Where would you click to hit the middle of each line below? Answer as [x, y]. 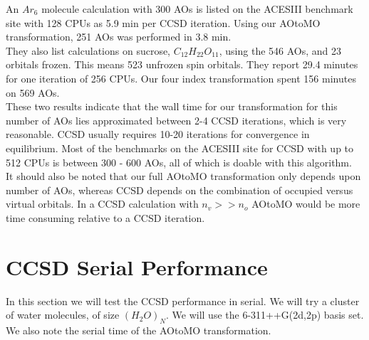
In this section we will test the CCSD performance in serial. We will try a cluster [183, 301]
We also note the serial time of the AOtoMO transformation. [139, 330]
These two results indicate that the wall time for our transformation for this [172, 106]
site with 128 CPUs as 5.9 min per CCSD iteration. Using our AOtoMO [163, 22]
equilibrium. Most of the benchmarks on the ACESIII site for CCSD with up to [180, 148]
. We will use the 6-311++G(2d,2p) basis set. [265, 315]
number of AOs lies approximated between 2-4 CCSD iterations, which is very [176, 120]
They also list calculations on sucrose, [88, 50]
